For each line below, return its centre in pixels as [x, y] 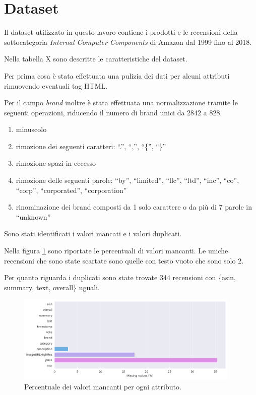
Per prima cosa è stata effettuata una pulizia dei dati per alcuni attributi [117, 75]
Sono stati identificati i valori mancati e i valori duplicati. [93, 234]
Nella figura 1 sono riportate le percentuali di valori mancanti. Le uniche [116, 251]
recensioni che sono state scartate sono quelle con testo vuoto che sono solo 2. [124, 260]
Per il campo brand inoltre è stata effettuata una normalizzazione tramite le [121, 103]
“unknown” [33, 216]
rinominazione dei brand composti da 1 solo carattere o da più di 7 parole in [134, 207]
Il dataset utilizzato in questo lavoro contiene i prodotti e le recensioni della [121, 32]
